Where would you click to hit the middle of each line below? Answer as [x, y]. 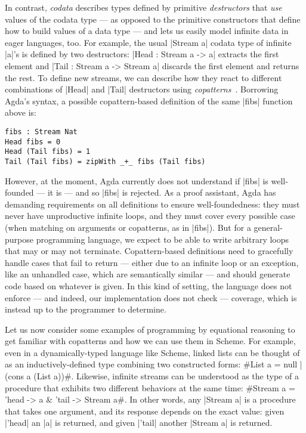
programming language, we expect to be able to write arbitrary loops [163, 239]
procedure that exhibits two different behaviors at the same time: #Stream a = [150, 387]
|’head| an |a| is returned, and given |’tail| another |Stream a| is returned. [139, 423]
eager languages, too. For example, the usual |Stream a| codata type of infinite [148, 42]
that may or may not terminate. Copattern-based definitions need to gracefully [149, 251]
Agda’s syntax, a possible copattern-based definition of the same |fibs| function [149, 100]
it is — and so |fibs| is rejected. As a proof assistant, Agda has [162, 192]
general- [268, 227]
